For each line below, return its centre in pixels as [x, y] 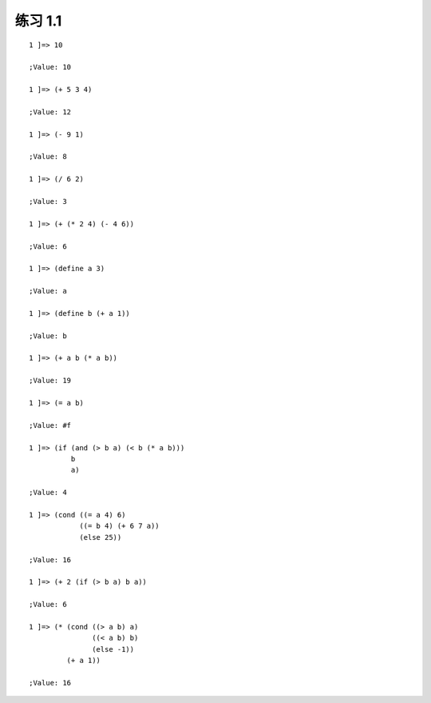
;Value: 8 [48, 157]
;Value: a [48, 291]
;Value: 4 [48, 493]
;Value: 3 [48, 202]
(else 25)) [101, 537]
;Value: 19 [50, 381]
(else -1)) [113, 649]
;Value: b [48, 336]
